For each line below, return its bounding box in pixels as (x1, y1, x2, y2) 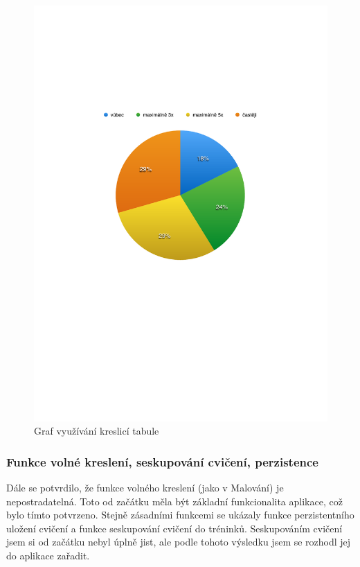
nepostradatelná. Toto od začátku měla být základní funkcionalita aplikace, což (6, 494, 343, 508)
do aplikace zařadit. (6, 548, 90, 563)
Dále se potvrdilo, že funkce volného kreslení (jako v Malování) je (6, 480, 284, 495)
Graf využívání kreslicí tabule (34, 424, 159, 438)
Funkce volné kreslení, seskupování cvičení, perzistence (6, 453, 318, 470)
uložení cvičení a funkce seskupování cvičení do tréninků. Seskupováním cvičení (6, 521, 343, 535)
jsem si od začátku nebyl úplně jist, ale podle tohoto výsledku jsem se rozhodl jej (6, 534, 351, 549)
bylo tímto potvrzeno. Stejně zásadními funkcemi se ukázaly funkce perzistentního (6, 507, 354, 522)
